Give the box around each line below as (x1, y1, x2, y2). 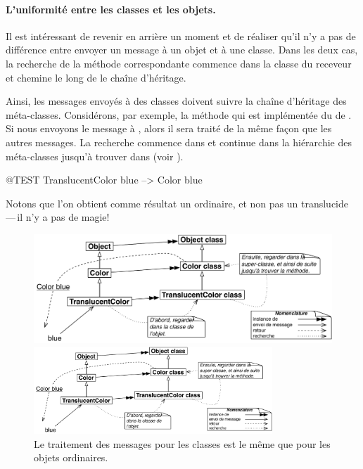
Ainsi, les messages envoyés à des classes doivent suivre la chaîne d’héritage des (6, 94, 347, 108)
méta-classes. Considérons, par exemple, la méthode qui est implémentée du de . (6, 107, 352, 122)
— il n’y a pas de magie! (6, 210, 110, 224)
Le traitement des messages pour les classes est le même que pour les (34, 436, 331, 451)
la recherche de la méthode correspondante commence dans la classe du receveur (6, 56, 352, 70)
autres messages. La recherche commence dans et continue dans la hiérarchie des (6, 134, 352, 149)
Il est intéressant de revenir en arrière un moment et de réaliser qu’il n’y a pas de (6, 28, 356, 43)
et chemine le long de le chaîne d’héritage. (6, 70, 186, 84)
